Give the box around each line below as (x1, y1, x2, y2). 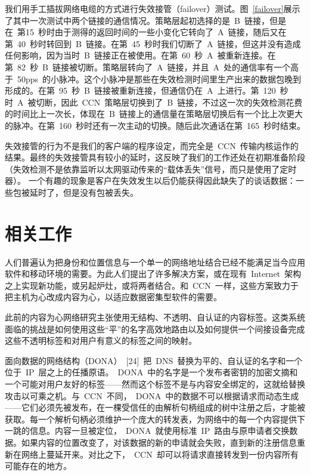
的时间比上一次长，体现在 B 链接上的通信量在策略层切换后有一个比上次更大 (5, 107, 303, 120)
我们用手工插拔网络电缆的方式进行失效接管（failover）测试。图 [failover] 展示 (5, 2, 300, 14)
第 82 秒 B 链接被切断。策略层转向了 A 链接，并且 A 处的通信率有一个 (5, 60, 290, 73)
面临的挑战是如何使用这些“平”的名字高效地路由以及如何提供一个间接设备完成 (5, 322, 305, 335)
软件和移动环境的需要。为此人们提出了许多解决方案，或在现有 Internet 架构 (5, 267, 302, 280)
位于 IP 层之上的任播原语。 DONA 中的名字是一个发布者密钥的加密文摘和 (5, 366, 298, 378)
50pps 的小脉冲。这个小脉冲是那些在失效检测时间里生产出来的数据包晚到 (17, 72, 302, 85)
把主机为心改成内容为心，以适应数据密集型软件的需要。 (5, 291, 222, 303)
